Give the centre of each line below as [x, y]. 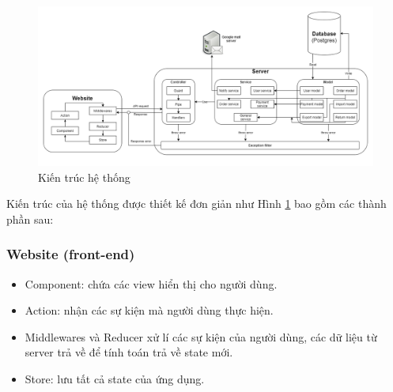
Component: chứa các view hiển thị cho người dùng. [151, 283]
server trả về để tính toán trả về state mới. [129, 352]
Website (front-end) [71, 254]
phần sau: [30, 219]
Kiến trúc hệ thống [84, 177]
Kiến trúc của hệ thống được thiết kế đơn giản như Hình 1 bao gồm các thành [196, 204]
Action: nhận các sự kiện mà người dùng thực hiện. [149, 310]
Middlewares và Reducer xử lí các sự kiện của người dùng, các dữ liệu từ [201, 336]
